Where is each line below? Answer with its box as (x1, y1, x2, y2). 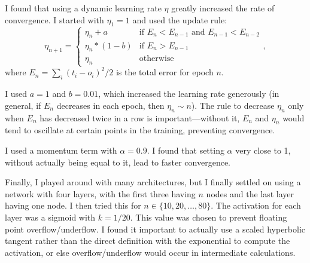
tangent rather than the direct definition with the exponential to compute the (5, 234, 290, 247)
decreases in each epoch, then (56, 99, 165, 111)
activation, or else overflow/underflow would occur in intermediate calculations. (5, 246, 296, 258)
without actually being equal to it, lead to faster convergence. (5, 155, 230, 168)
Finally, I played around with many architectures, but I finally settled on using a (5, 176, 301, 188)
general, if (5, 99, 41, 111)
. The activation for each (211, 199, 301, 212)
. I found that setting (147, 143, 224, 156)
